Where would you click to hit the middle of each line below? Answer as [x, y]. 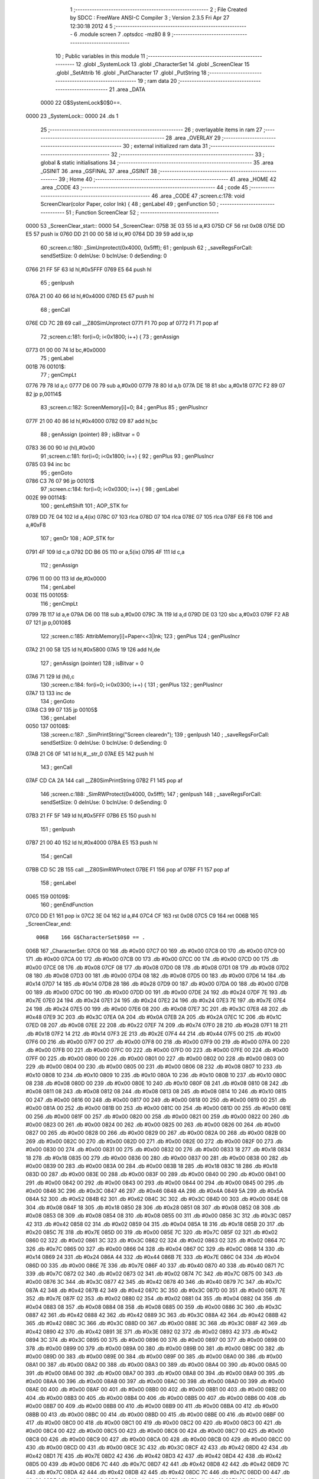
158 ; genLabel [58, 883]
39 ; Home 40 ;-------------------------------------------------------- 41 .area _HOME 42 [168, 179]
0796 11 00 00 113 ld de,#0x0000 [66, 579]
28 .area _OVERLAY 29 [193, 138]
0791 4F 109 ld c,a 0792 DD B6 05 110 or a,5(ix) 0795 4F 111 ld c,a [105, 552]
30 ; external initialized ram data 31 [165, 146]
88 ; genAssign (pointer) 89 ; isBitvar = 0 [90, 434]
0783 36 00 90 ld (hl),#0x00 [60, 448]
